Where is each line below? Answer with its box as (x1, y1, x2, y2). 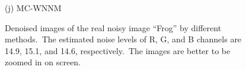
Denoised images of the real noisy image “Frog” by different (5, 21, 222, 34)
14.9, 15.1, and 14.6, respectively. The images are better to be (5, 44, 231, 56)
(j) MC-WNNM (5, 2, 62, 14)
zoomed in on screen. (5, 56, 81, 68)
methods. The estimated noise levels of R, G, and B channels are (5, 33, 242, 45)
